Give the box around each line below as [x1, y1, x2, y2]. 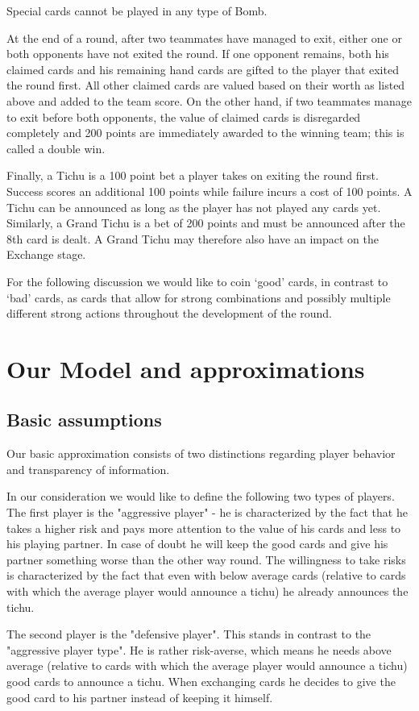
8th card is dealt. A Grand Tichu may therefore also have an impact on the [6, 230, 379, 247]
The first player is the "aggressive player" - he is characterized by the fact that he [6, 504, 408, 521]
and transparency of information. [6, 460, 170, 477]
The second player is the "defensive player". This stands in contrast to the [6, 626, 371, 642]
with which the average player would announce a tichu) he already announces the [6, 583, 409, 600]
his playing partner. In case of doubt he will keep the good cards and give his [6, 535, 388, 552]
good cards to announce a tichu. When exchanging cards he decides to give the [6, 672, 396, 689]
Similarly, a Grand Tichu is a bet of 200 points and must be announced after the [6, 214, 405, 231]
